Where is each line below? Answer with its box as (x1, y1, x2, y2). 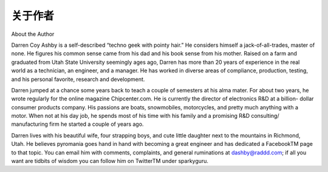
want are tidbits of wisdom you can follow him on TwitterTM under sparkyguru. (11, 157, 209, 165)
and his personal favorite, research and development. (11, 75, 145, 83)
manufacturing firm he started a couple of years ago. (11, 120, 144, 128)
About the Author (11, 30, 55, 38)
